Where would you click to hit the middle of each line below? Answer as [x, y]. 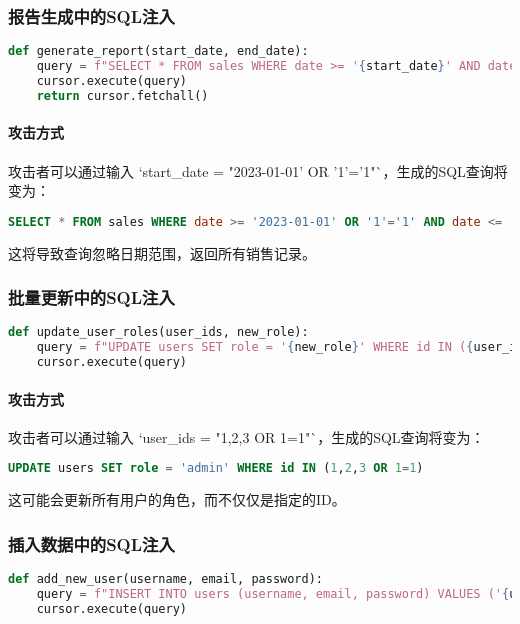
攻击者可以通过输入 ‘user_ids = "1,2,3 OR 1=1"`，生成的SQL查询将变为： [246, 436]
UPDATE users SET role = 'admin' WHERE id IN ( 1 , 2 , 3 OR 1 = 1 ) [216, 468]
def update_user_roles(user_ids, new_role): [158, 332]
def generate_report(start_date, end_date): [158, 51]
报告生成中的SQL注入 [91, 15]
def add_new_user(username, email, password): [165, 579]
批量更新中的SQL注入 [91, 297]
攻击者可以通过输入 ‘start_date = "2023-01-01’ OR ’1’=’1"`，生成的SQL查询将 [258, 170]
